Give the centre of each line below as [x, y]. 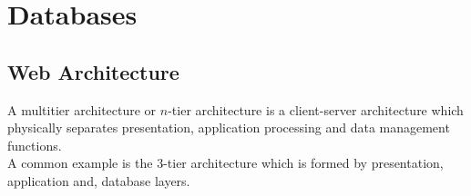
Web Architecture [93, 71]
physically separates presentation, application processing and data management [229, 127]
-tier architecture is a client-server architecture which [316, 109]
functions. [35, 145]
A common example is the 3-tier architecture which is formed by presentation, [225, 163]
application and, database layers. [99, 180]
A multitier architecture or [82, 109]
